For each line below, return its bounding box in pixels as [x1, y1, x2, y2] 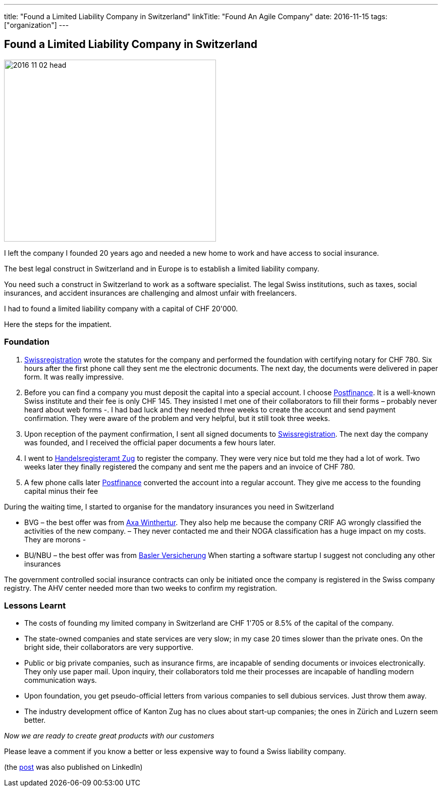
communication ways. [24, 676, 97, 685]
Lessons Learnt [4, 600, 66, 611]
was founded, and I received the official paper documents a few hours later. [24, 438, 276, 447]
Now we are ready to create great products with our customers [4, 731, 214, 740]
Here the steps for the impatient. [4, 319, 112, 329]
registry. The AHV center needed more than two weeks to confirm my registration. [4, 583, 278, 592]
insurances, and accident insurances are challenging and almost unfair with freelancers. [4, 288, 297, 297]
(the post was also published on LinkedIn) [4, 763, 143, 772]
